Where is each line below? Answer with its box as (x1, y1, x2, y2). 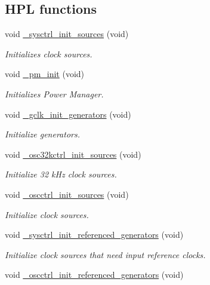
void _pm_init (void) (5, 68, 85, 80)
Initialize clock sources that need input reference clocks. (5, 248, 206, 261)
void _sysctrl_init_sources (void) (5, 27, 129, 40)
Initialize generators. (5, 128, 80, 140)
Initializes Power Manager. (5, 87, 104, 100)
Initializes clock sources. (5, 47, 92, 60)
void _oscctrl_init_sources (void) (5, 188, 129, 200)
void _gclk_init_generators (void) (5, 108, 131, 120)
